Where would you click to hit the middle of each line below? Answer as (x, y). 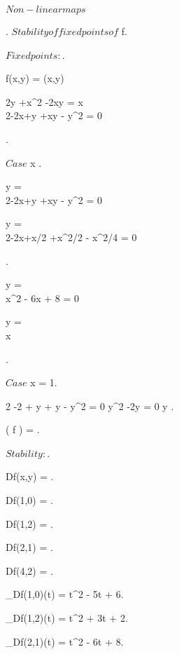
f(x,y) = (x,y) (35, 78)
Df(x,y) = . (30, 476)
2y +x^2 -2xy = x (44, 101)
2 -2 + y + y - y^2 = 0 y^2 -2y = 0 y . (90, 406)
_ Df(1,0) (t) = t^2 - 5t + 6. (65, 594)
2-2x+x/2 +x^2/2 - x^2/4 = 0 (71, 237)
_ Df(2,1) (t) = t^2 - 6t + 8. (65, 641)
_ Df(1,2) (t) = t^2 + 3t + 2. (67, 618)
